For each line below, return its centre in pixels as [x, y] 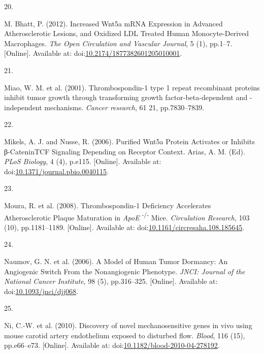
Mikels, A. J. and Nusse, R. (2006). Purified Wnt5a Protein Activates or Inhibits [129, 141]
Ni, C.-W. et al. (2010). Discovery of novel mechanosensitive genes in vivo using [128, 325]
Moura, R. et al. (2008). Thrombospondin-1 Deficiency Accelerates [108, 205]
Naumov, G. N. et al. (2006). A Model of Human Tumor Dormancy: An [116, 261]
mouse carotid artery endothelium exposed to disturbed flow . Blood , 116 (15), [125, 335]
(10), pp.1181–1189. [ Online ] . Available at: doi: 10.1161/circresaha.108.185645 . [124, 227]
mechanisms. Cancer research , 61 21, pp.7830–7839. [124, 107]
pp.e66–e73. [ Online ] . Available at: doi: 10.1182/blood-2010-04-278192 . [112, 345]
